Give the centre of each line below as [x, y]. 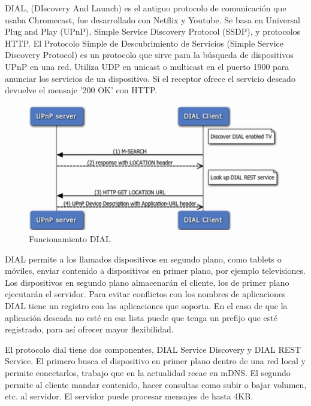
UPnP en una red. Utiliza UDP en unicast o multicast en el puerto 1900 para [147, 66]
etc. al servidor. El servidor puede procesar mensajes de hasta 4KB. [129, 396]
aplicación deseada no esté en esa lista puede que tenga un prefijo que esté [141, 317]
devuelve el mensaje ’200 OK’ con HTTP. [81, 90]
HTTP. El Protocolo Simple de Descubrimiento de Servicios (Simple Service [144, 43]
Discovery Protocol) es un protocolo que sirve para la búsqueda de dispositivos [149, 55]
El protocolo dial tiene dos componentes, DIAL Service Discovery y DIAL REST [153, 349]
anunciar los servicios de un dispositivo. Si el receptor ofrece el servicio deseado [150, 78]
